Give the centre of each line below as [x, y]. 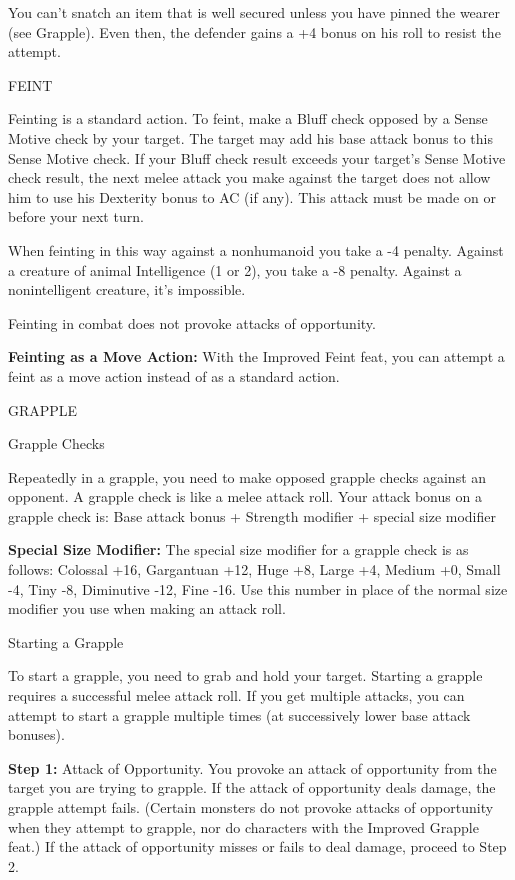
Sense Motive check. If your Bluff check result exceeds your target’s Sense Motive [257, 157]
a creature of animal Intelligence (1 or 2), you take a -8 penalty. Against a [235, 269]
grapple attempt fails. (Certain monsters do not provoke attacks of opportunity [251, 807]
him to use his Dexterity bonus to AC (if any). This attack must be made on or [252, 196]
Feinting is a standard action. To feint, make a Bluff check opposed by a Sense [248, 118]
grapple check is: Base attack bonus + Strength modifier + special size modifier [252, 515]
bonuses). [36, 734]
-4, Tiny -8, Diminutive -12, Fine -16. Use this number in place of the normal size [258, 588]
